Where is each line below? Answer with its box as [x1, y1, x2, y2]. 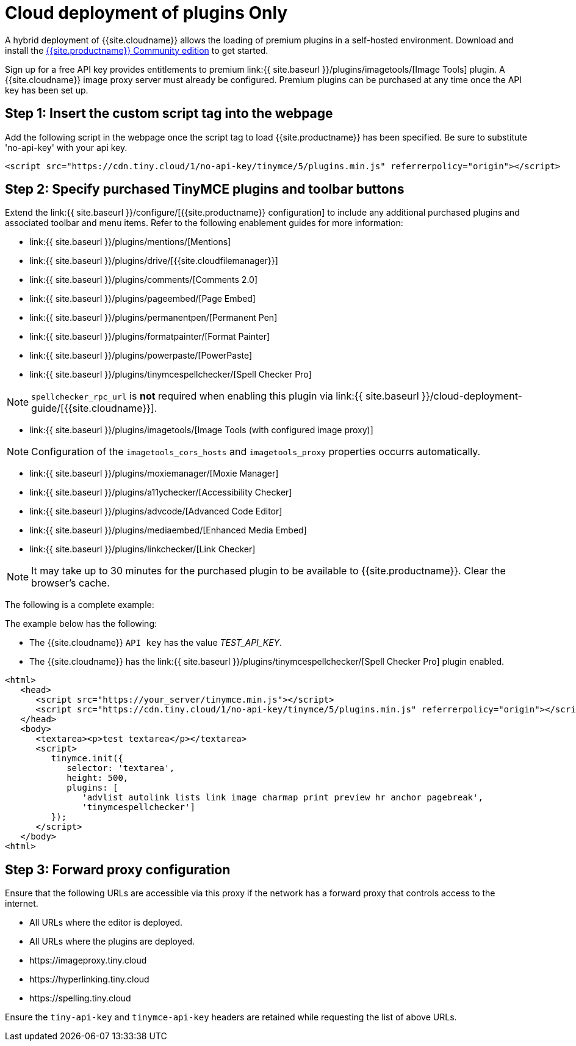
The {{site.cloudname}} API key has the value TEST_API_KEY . [29, 637, 283, 648]
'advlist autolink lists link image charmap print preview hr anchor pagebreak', [82, 792, 483, 803]
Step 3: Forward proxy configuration [5, 861, 231, 877]
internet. [5, 898, 38, 909]
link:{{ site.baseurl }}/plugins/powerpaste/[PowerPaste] [29, 350, 253, 361]
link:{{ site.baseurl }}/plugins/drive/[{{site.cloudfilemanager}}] [29, 255, 278, 266]
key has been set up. [5, 84, 88, 95]
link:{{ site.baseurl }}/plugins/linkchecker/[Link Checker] [29, 544, 256, 555]
